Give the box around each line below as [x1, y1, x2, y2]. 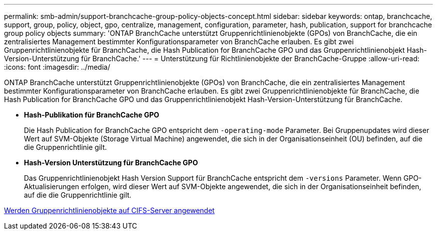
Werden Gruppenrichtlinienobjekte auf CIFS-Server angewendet [4, 206, 215, 215]
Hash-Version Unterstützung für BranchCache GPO [24, 158, 198, 167]
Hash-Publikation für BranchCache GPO [24, 111, 160, 119]
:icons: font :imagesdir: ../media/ [4, 63, 110, 71]
